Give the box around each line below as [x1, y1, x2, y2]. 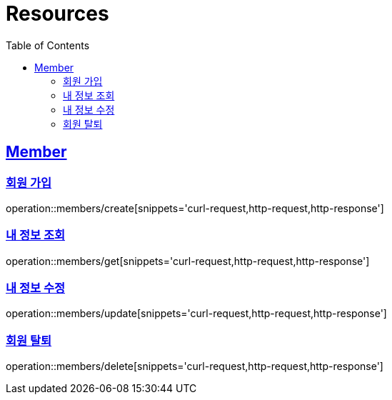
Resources [6, 1, 109, 26]
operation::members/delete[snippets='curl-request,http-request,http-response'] [6, 360, 383, 373]
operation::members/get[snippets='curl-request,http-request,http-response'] [6, 254, 370, 267]
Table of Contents [6, 39, 90, 51]
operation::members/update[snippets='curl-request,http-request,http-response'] [6, 307, 387, 320]
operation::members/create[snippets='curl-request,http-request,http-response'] [6, 201, 384, 214]
